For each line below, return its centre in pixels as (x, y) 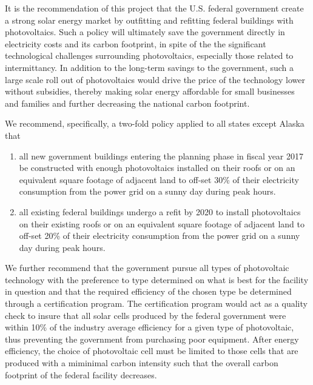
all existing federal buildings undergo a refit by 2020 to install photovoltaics (160, 211)
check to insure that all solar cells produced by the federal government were (146, 315)
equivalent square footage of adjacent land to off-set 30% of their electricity (159, 179)
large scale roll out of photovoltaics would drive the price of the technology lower (155, 79)
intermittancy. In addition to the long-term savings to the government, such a (149, 67)
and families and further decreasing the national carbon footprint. (127, 103)
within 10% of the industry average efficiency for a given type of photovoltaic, (150, 327)
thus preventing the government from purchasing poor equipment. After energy (152, 339)
